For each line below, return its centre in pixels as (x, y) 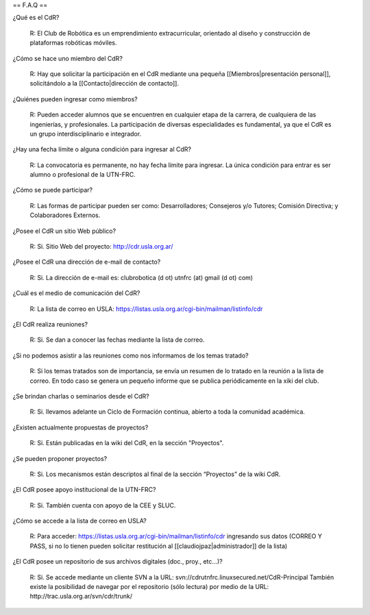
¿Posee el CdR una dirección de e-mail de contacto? (87, 262)
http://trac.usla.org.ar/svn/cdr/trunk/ (81, 597)
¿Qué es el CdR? (36, 18)
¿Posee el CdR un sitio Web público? (64, 231)
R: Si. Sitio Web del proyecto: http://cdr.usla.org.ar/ (101, 247)
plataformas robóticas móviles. (73, 43)
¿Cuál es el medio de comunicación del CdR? (76, 293)
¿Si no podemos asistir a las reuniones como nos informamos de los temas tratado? (131, 355)
